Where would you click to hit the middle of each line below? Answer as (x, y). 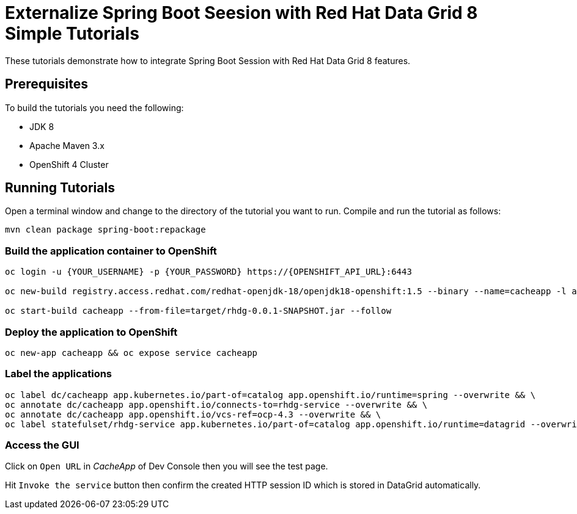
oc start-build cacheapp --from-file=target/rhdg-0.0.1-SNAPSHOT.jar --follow (198, 311)
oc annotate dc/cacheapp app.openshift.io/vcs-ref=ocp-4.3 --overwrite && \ (193, 414)
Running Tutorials (60, 188)
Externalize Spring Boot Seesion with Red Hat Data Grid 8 (241, 13)
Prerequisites (46, 84)
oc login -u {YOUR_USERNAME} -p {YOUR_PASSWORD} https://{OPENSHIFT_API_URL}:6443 (208, 272)
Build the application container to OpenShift (111, 251)
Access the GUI (42, 445)
